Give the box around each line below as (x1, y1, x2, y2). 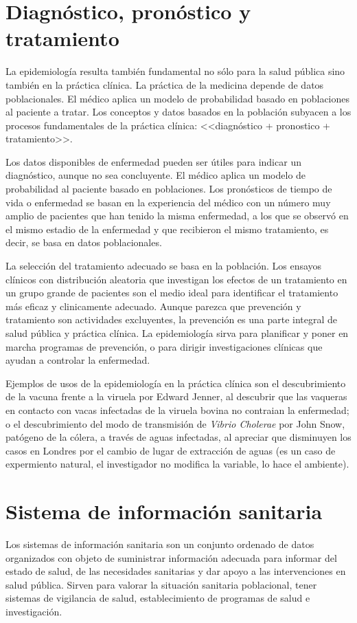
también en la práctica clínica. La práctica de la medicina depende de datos (5, 77, 324, 91)
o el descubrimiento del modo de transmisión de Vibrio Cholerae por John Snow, (5, 416, 345, 430)
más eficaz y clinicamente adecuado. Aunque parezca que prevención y (5, 298, 301, 313)
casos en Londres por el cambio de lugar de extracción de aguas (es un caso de (5, 443, 336, 457)
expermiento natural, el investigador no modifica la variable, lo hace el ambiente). (5, 457, 349, 471)
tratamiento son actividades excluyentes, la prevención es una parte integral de (5, 312, 338, 327)
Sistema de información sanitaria (5, 497, 323, 525)
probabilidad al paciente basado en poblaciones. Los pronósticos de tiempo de (5, 182, 332, 196)
